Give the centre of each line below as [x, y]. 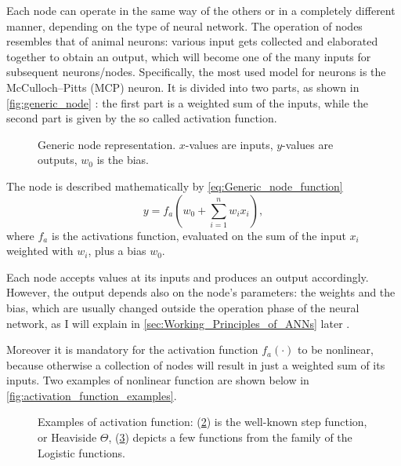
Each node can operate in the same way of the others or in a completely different [201, 10]
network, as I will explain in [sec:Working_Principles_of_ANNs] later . [178, 323]
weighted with [40, 251]
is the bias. [123, 160]
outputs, [58, 160]
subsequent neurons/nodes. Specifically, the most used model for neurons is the [196, 72]
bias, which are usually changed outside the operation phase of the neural [183, 307]
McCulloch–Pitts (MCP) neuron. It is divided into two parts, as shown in [183, 87]
